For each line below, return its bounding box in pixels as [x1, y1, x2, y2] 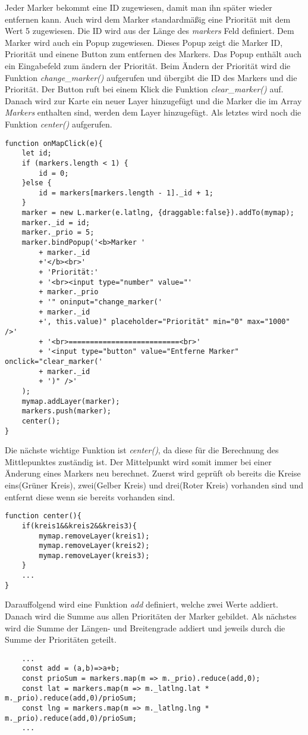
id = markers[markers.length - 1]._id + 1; [39, 188, 213, 197]
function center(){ [5, 512, 81, 521]
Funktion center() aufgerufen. [5, 117, 112, 130]
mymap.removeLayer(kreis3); [39, 551, 150, 560]
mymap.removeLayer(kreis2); [39, 541, 150, 550]
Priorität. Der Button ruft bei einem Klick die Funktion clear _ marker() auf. [5, 83, 284, 95]
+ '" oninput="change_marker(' [39, 298, 162, 307]
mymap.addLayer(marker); [21, 397, 120, 406]
